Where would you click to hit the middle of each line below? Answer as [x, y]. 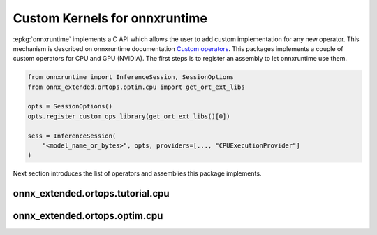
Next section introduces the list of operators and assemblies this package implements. [137, 173]
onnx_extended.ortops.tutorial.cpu [91, 193]
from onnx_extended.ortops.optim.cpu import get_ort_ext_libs [136, 87]
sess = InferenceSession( [72, 136]
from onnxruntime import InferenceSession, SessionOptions [131, 77]
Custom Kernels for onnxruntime [110, 18]
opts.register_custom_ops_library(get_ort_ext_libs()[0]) [129, 116]
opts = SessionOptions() [70, 106]
